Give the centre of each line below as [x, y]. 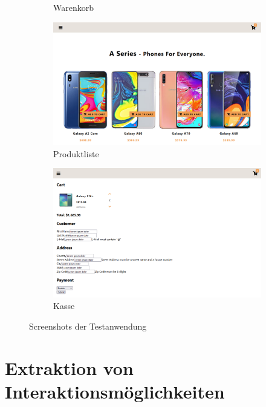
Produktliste [76, 153]
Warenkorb [73, 7]
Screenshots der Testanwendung [88, 326]
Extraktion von [69, 367]
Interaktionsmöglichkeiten [115, 391]
